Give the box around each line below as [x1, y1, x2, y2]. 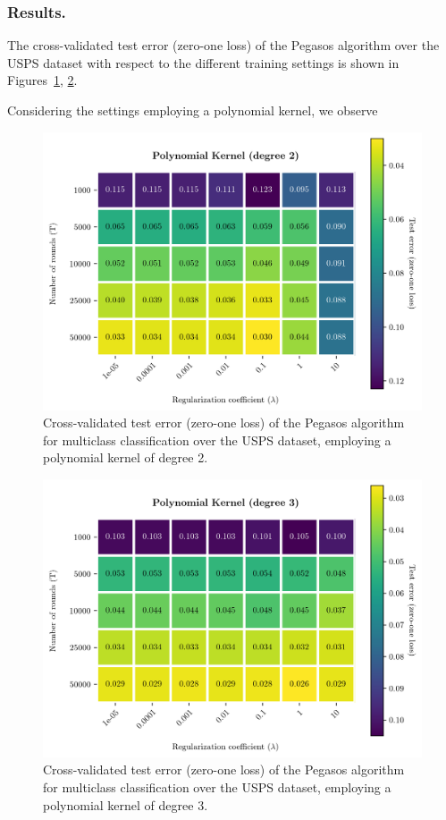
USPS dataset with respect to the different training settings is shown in [7, 53, 400, 72]
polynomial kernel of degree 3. [43, 795, 208, 814]
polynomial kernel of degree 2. [43, 448, 208, 467]
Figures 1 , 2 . [7, 71, 78, 89]
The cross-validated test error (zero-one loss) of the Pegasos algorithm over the [7, 36, 440, 55]
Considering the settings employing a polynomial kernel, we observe [7, 101, 378, 119]
